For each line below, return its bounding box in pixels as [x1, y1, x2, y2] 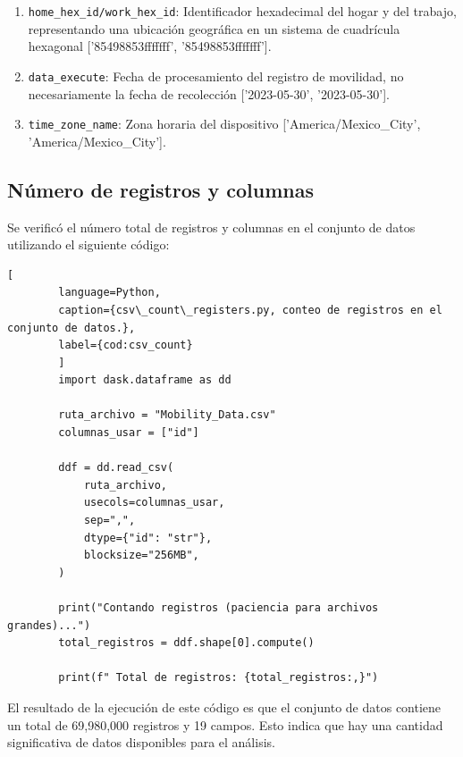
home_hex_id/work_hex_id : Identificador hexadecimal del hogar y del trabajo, [28, 2, 457, 20]
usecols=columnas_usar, [83, 496, 225, 509]
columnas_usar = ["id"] [58, 426, 199, 440]
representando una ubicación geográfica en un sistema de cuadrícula [28, 19, 400, 38]
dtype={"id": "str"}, [83, 531, 213, 544]
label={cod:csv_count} [58, 339, 193, 352]
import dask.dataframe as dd [58, 374, 231, 387]
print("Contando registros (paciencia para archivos [58, 601, 379, 615]
